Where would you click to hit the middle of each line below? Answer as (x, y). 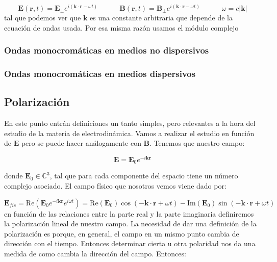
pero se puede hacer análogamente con (81, 143)
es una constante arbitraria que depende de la (161, 18)
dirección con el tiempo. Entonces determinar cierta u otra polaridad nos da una (130, 243)
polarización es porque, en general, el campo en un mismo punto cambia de (122, 233)
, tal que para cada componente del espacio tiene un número (144, 176)
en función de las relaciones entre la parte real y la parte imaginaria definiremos (129, 213)
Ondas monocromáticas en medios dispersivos (100, 74)
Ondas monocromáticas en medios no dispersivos (107, 50)
